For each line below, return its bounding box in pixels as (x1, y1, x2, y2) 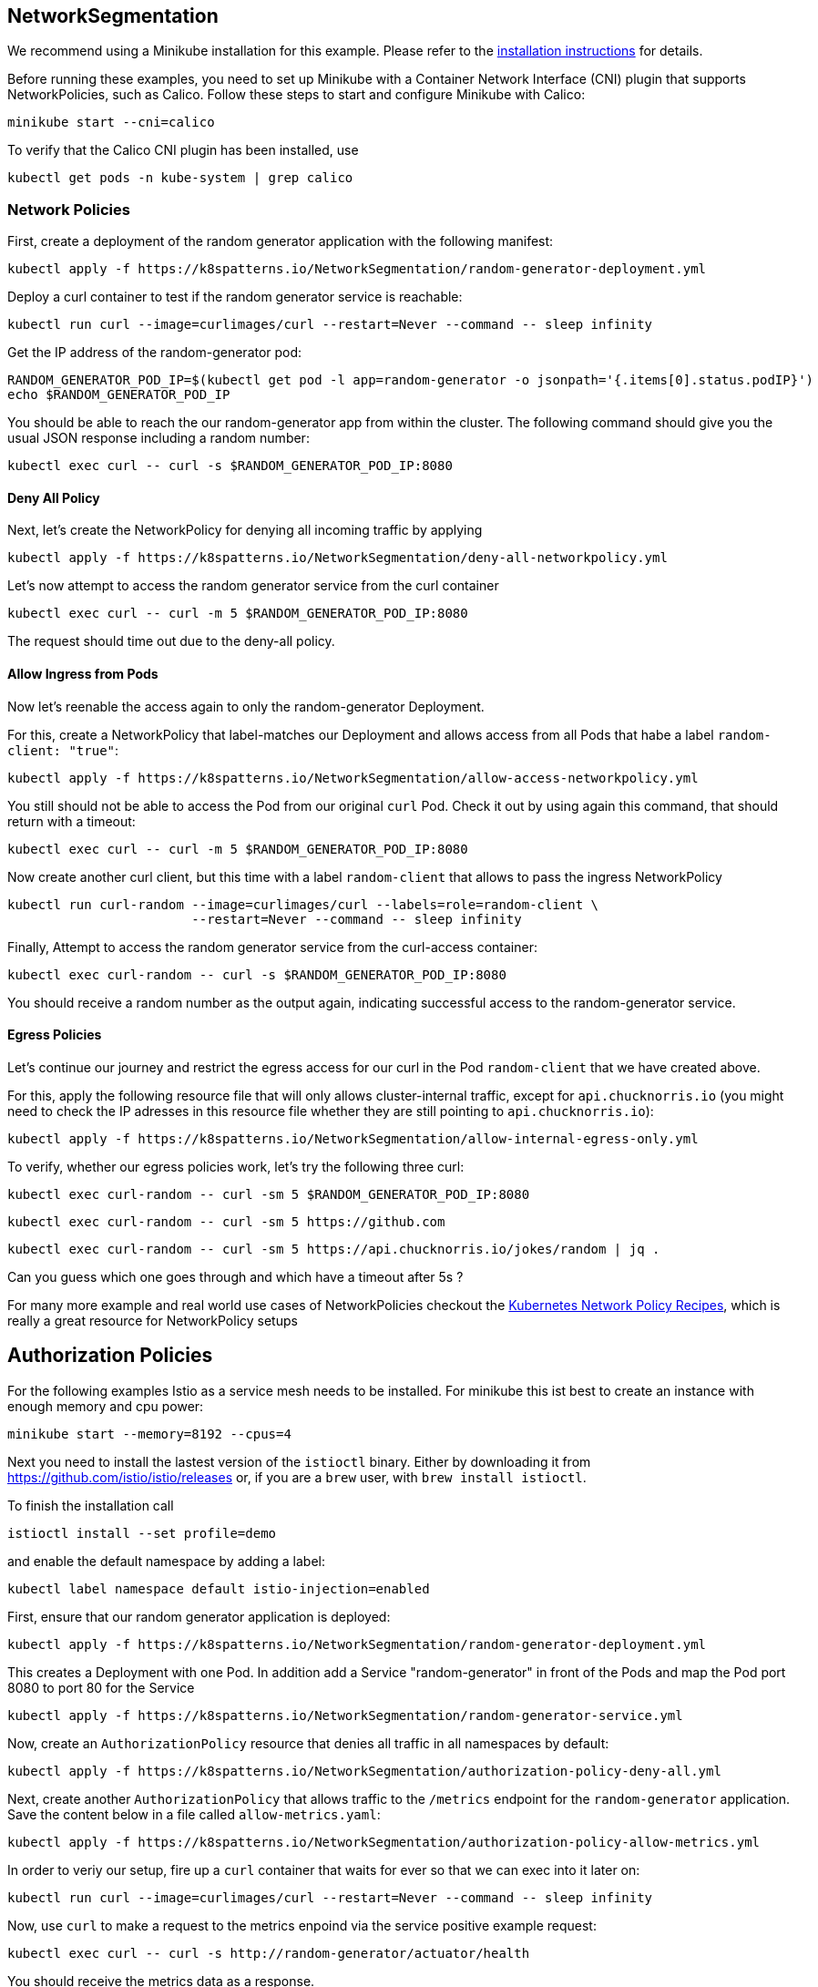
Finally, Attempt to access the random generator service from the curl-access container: (7, 938, 537, 955)
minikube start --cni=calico (7, 115, 215, 130)
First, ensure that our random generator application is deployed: (7, 1608, 391, 1624)
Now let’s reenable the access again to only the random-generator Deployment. (7, 698, 485, 714)
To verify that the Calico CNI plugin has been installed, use (7, 142, 359, 159)
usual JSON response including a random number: (7, 430, 310, 446)
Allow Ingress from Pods (7, 666, 158, 681)
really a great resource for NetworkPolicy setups (7, 1312, 298, 1328)
